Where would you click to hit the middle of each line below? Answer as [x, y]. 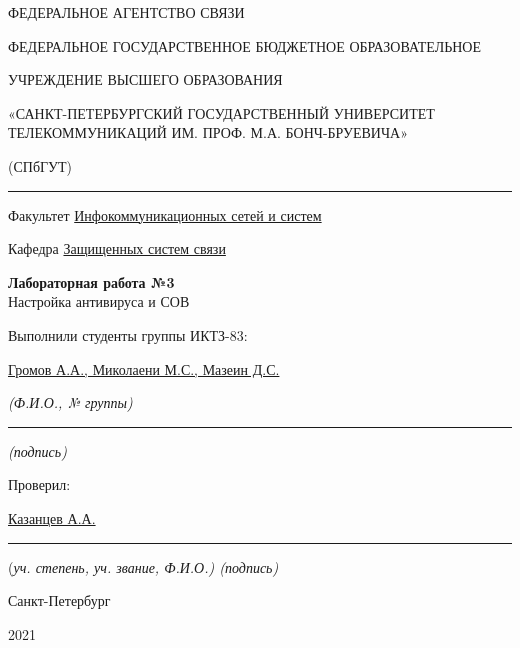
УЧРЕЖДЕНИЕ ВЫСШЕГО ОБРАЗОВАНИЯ [145, 79]
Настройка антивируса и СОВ [99, 301]
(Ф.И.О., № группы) [70, 402]
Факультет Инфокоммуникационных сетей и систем [165, 214]
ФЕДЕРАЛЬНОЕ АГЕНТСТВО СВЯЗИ [126, 12]
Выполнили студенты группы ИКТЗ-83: [128, 334]
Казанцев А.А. [52, 517]
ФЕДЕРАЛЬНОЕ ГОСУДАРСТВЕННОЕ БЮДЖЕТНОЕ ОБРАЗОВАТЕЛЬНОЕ [245, 45]
